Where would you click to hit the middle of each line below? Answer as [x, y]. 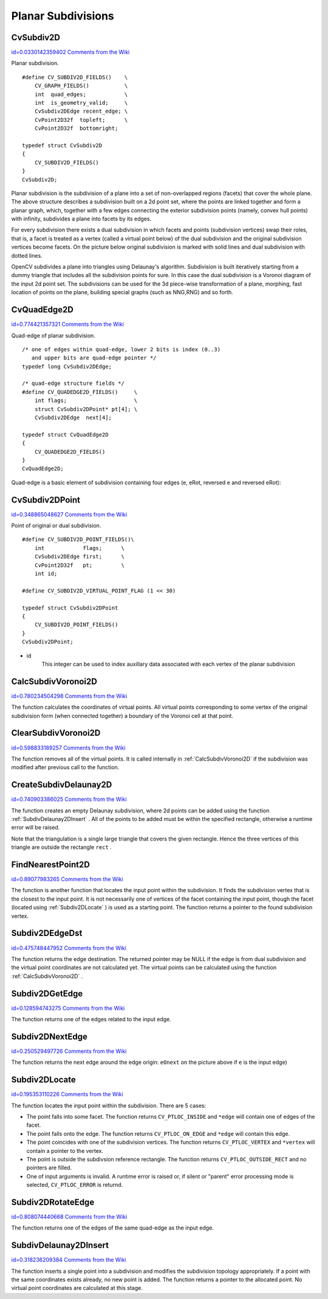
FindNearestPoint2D [51, 864]
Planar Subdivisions [63, 16]
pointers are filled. [49, 1168]
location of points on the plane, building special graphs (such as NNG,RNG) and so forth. [122, 292]
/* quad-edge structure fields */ [73, 383]
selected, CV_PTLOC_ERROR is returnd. [75, 1185]
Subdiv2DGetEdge [47, 994]
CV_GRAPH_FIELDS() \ [81, 86]
